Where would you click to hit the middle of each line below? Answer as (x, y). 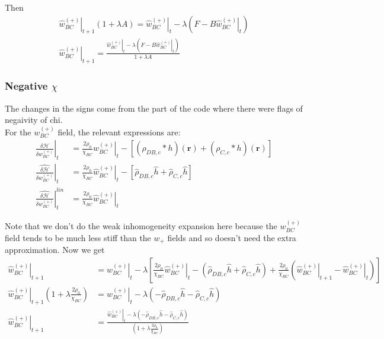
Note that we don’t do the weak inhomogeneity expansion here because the (141, 226)
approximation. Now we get (55, 250)
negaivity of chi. (34, 120)
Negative (26, 86)
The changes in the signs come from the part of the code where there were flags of (154, 108)
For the (18, 132)
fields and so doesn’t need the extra (232, 237)
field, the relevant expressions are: (119, 132)
